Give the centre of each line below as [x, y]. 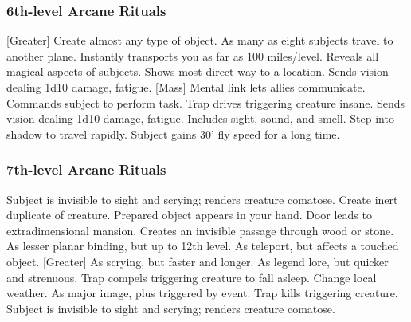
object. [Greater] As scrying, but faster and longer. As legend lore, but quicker [198, 261]
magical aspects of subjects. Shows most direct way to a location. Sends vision [198, 71]
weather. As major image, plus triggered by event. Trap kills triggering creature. [202, 293]
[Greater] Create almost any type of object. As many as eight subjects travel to [200, 40]
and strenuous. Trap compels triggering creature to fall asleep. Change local [192, 277]
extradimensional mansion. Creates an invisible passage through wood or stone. [200, 230]
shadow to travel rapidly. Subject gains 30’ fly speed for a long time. [173, 134]
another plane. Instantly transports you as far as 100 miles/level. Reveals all [193, 55]
